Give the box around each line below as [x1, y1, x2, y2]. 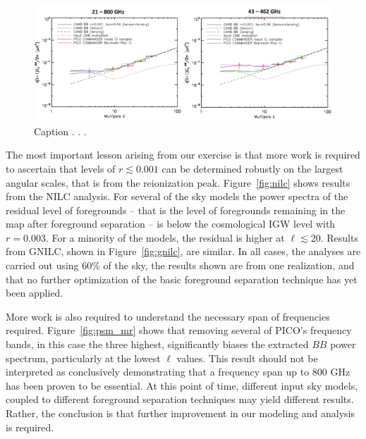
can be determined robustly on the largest [161, 161, 343, 175]
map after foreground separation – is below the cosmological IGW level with [6, 216, 336, 231]
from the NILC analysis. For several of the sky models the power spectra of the [6, 189, 348, 204]
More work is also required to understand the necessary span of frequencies [6, 309, 330, 323]
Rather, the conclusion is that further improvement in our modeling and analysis [6, 406, 355, 420]
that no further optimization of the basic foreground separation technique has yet [6, 271, 358, 286]
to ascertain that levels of [6, 161, 116, 175]
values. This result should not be [176, 350, 318, 365]
